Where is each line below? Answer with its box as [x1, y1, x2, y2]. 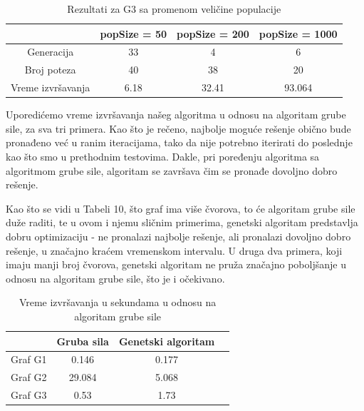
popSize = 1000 [259, 26, 338, 41]
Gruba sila [56, 333, 109, 348]
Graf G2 [11, 370, 47, 385]
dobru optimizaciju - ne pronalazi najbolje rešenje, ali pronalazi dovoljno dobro [6, 228, 351, 243]
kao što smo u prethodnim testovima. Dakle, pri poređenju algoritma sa [6, 149, 320, 163]
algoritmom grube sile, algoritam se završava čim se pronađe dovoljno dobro [6, 163, 338, 178]
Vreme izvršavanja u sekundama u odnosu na [19, 295, 217, 310]
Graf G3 [11, 387, 47, 402]
